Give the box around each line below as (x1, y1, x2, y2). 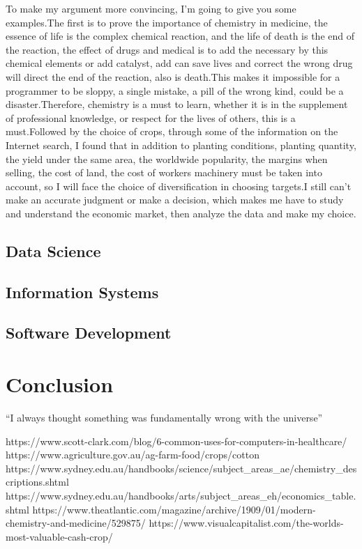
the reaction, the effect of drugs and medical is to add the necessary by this (6, 42, 329, 56)
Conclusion (6, 370, 114, 399)
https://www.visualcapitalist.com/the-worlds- (149, 516, 344, 530)
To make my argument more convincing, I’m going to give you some (6, 1, 296, 15)
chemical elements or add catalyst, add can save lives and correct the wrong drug (6, 56, 353, 70)
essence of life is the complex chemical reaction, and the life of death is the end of (6, 29, 355, 43)
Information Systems (6, 281, 159, 302)
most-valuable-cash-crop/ (6, 529, 113, 543)
